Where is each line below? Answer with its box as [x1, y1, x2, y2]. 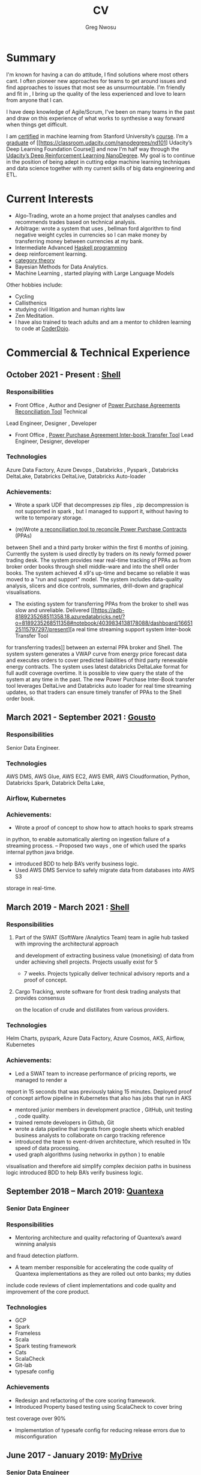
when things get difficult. [6, 121, 68, 128]
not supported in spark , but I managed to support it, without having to [14, 508, 189, 515]
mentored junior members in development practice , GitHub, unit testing [14, 1105, 193, 1113]
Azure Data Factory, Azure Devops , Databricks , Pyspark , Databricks [6, 466, 179, 473]
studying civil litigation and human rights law [14, 305, 125, 313]
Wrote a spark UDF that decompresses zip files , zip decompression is [14, 501, 189, 509]
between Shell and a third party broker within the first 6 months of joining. [6, 544, 189, 551]
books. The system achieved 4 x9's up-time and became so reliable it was [6, 569, 190, 577]
